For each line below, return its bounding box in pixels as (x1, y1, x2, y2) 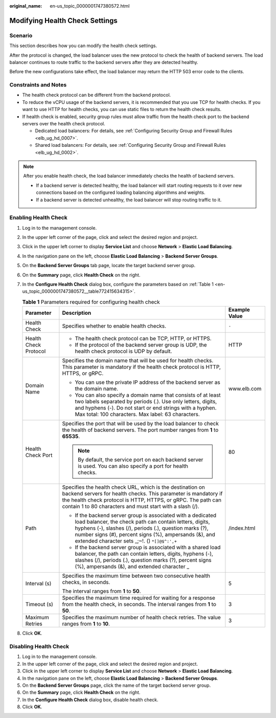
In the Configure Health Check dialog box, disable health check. (22, 697, 158, 703)
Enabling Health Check (9, 214, 67, 221)
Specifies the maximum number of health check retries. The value (62, 614, 221, 621)
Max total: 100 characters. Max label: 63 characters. (75, 411, 200, 418)
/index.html (228, 525, 256, 532)
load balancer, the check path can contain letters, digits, (75, 518, 210, 526)
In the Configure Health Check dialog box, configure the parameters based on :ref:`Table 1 (22, 281, 214, 288)
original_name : (9, 3, 42, 9)
